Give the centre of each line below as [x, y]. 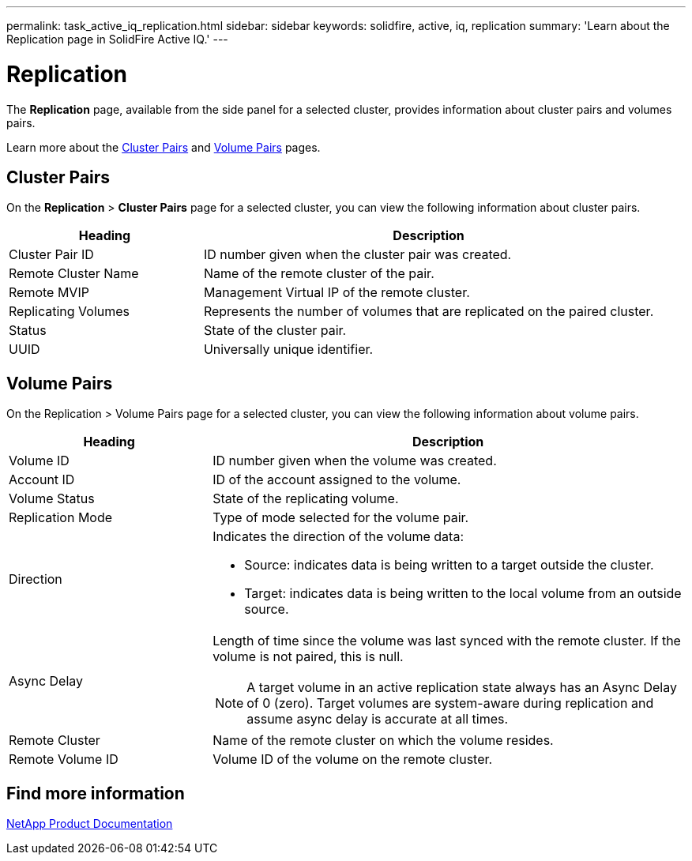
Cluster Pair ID [51, 255]
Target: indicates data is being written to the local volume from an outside [463, 594]
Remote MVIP [49, 293]
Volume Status [52, 499]
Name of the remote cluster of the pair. [319, 274]
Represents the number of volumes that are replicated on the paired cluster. [429, 312]
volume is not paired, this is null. [308, 657]
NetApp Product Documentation [90, 824]
